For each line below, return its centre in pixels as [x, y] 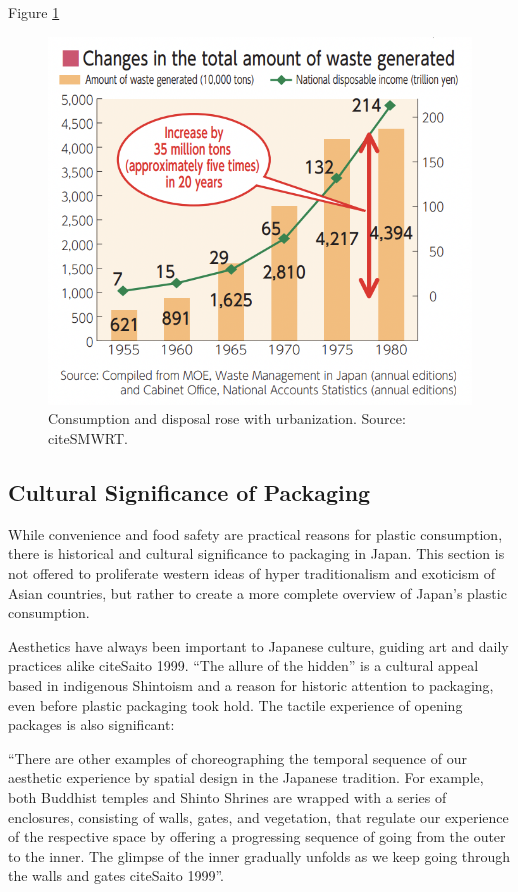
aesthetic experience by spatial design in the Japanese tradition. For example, [246, 777]
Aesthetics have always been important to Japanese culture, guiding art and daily [258, 645]
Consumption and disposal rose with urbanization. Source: [227, 418]
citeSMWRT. [88, 438]
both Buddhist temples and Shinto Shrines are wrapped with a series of [227, 797]
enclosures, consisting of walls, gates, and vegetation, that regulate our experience [258, 816]
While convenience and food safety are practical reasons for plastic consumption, [255, 533]
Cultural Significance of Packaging [189, 492]
